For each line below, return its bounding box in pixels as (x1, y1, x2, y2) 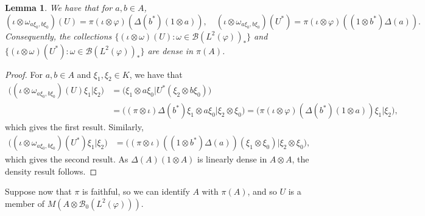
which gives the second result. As (5, 153, 128, 165)
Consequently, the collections (5, 29, 112, 42)
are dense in (147, 44, 194, 57)
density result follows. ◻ (5, 164, 97, 177)
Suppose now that (5, 185, 72, 198)
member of (5, 197, 44, 209)
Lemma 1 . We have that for (5, 1, 113, 13)
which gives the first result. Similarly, (5, 120, 144, 133)
